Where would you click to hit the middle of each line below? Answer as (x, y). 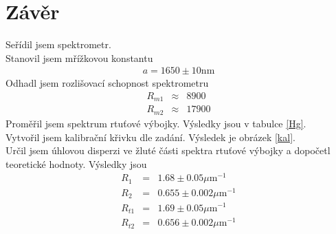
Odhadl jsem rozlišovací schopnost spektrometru (107, 83)
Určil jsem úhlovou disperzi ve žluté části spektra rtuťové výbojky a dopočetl (168, 150)
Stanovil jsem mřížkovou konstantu (79, 57)
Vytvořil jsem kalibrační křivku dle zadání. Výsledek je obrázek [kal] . (150, 137)
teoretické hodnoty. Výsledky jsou (76, 163)
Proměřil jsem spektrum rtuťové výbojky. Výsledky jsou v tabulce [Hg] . (156, 123)
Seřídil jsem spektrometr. (58, 44)
